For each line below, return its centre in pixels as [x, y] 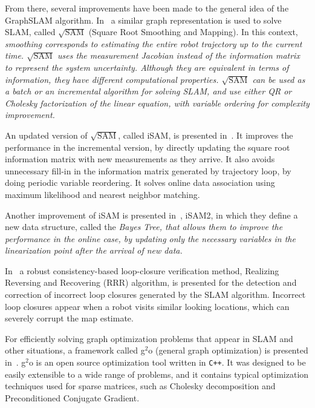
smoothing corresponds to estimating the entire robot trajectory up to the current [154, 43]
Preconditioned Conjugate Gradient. [72, 397]
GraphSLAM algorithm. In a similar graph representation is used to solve [143, 20]
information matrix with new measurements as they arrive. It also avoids [140, 159]
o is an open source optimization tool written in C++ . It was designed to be [167, 362]
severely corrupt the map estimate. [69, 318]
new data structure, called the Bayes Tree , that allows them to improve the [144, 227]
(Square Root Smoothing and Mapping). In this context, [193, 32]
